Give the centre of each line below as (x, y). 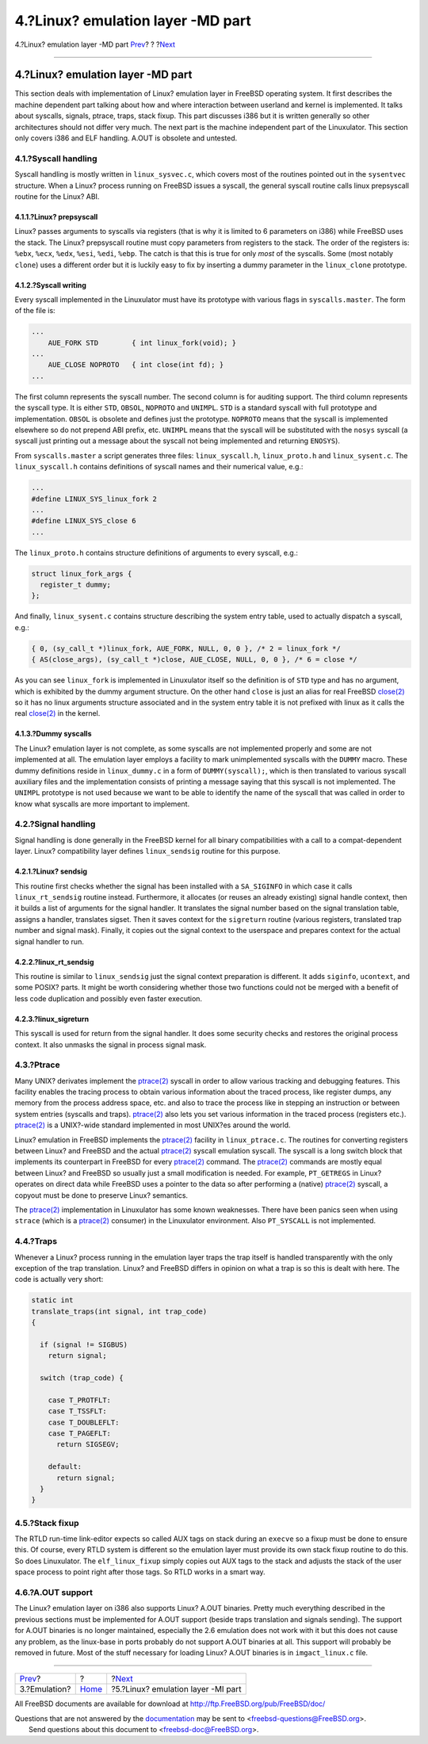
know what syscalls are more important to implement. (102, 804)
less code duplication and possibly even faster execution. (108, 998)
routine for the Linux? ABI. (57, 196)
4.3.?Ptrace (37, 1065)
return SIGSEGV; (88, 1444)
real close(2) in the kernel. (57, 713)
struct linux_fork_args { (82, 574)
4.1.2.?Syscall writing (50, 285)
